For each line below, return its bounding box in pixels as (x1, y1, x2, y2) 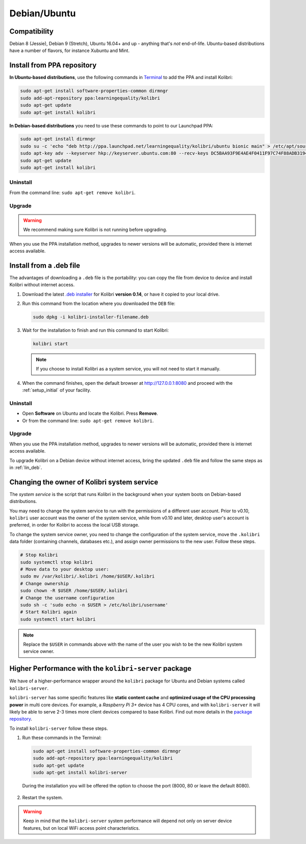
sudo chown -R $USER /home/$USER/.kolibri (20, 588, 128, 594)
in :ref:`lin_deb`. (9, 464, 42, 470)
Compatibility (9, 27, 54, 36)
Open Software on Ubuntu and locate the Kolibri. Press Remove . (22, 410, 158, 416)
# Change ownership (20, 581, 69, 586)
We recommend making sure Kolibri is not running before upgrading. (23, 227, 168, 233)
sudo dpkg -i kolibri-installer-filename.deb (33, 314, 149, 320)
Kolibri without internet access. (9, 282, 75, 288)
